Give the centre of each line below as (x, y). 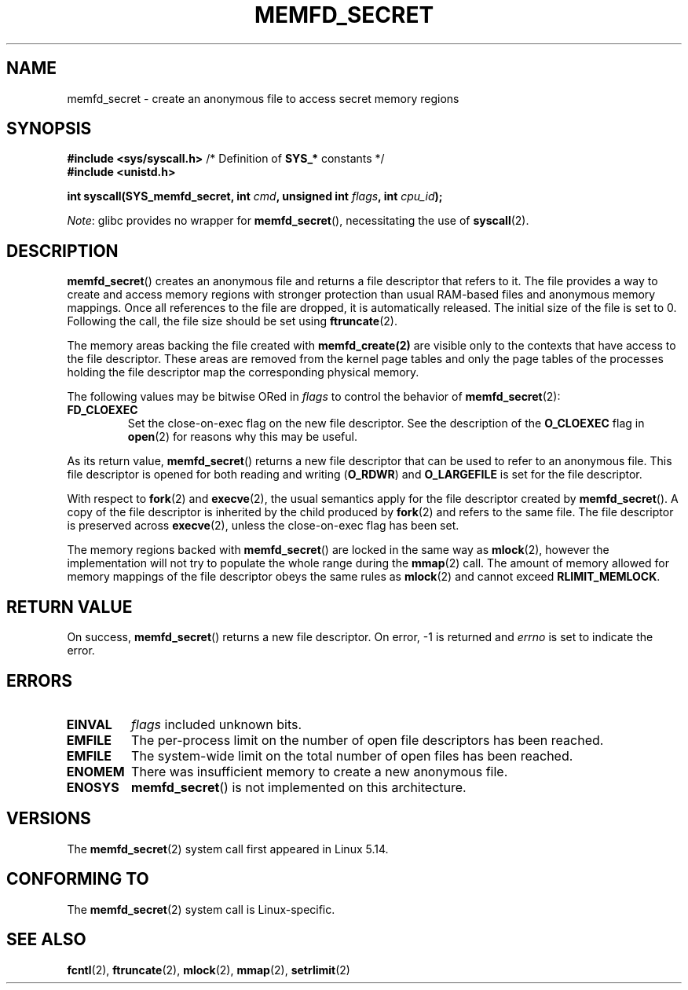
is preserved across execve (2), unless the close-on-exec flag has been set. (263, 526)
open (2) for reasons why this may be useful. (242, 437)
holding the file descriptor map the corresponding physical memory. (243, 372)
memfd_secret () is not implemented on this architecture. (299, 787)
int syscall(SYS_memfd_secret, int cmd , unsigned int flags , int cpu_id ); (255, 196)
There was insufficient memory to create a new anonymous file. (320, 771)
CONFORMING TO (78, 879)
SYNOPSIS (49, 129)
